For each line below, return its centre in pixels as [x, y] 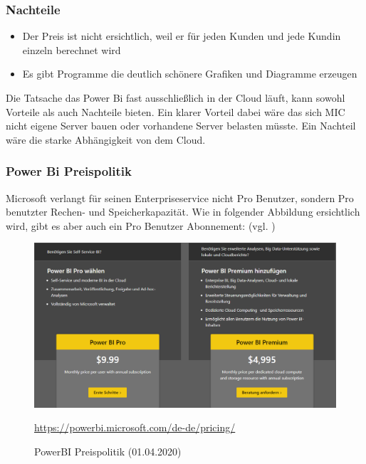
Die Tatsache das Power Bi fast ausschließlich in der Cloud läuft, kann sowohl [176, 97]
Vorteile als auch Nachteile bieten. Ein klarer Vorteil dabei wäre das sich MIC [176, 111]
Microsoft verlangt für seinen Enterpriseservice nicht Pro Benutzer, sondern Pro [180, 197]
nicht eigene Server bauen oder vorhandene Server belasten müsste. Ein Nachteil [181, 126]
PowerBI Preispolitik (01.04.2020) [108, 452]
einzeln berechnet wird [72, 49]
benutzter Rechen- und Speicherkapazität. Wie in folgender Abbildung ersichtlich [183, 212]
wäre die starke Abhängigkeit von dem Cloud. [106, 139]
